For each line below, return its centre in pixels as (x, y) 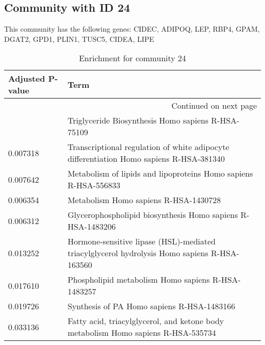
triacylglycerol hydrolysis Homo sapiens (138, 253)
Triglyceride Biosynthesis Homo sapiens (138, 120)
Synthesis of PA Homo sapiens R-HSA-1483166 (151, 306)
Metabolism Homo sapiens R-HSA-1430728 (144, 200)
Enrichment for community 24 (132, 58)
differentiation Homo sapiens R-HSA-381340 (146, 159)
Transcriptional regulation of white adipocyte (148, 147)
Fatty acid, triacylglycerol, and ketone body (146, 321)
